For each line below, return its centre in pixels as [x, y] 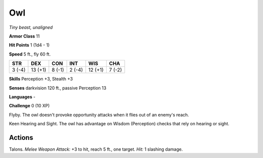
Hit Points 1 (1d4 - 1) [29, 45]
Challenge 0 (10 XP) [29, 106]
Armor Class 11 [24, 36]
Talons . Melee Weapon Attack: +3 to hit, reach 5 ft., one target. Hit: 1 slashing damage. [96, 149]
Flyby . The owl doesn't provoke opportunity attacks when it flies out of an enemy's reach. [99, 115]
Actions [21, 137]
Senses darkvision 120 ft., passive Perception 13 [58, 88]
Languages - [22, 97]
